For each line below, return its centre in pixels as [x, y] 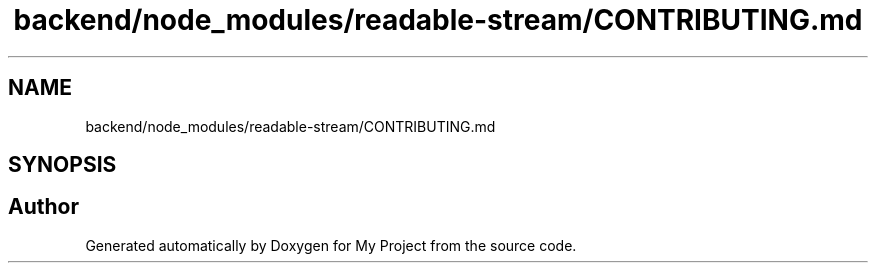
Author [43, 207]
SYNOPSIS [62, 165]
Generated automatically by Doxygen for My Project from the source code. [331, 245]
